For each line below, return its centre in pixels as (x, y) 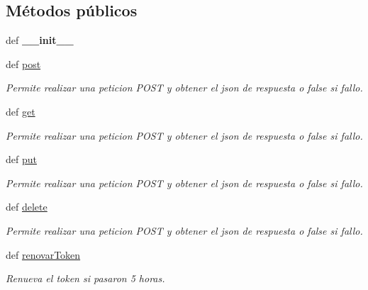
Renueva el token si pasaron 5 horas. (85, 278)
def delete (27, 207)
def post (23, 63)
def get (21, 111)
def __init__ (40, 40)
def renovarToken (43, 254)
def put (21, 159)
